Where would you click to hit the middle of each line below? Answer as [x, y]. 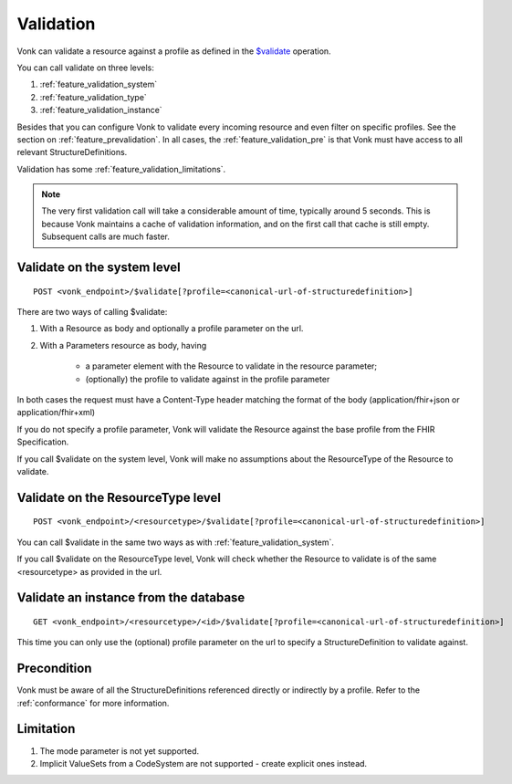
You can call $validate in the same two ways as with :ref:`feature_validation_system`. [176, 542]
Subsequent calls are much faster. [106, 236]
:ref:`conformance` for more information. [93, 703]
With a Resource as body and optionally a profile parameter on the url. [172, 329]
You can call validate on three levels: [85, 68]
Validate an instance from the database [131, 598]
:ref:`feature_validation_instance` [101, 110]
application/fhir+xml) [56, 413]
